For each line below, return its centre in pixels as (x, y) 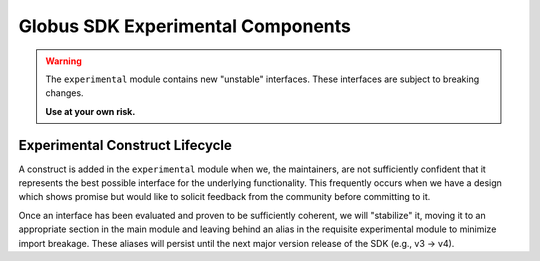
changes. (64, 93)
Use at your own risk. (90, 111)
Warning (63, 61)
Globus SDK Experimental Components (185, 26)
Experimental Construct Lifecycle (125, 145)
